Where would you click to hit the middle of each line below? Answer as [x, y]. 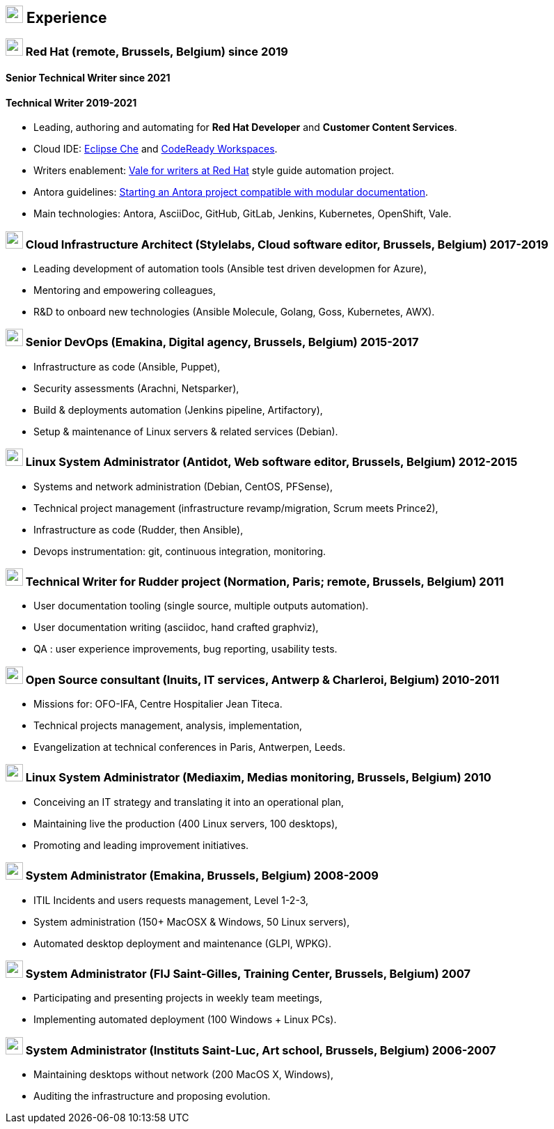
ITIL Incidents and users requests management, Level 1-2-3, [171, 900]
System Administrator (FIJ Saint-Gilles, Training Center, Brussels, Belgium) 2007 [248, 973]
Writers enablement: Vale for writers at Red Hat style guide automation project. [214, 171]
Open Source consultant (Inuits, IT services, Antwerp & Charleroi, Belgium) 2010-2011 [262, 679]
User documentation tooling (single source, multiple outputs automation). [201, 606]
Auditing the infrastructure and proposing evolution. [152, 1096]
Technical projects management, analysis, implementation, [168, 725]
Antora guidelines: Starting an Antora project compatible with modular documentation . [231, 192]
